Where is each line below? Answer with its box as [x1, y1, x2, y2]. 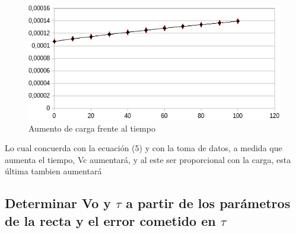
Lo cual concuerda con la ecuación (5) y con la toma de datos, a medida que [5, 142, 282, 154]
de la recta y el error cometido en [5, 211, 216, 229]
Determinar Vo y [5, 194, 112, 212]
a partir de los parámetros [126, 194, 291, 212]
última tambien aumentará [5, 165, 102, 177]
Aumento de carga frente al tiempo [28, 122, 155, 134]
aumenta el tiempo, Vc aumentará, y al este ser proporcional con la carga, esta [5, 153, 291, 165]
